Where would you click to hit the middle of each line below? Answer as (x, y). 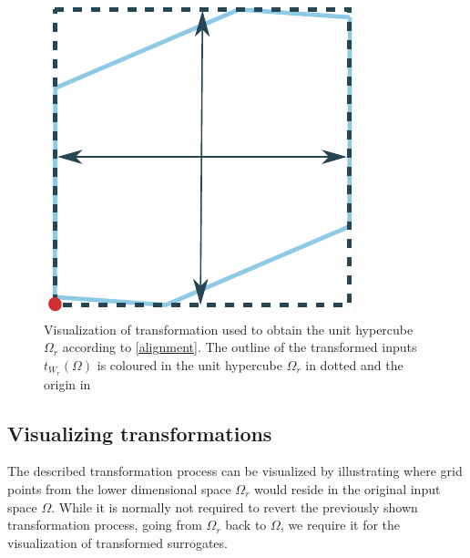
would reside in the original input (347, 489)
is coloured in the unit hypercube (189, 364)
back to (246, 525)
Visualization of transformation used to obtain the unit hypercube (229, 329)
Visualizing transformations (140, 433)
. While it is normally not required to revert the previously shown (235, 506)
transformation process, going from (105, 525)
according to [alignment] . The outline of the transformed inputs (240, 347)
